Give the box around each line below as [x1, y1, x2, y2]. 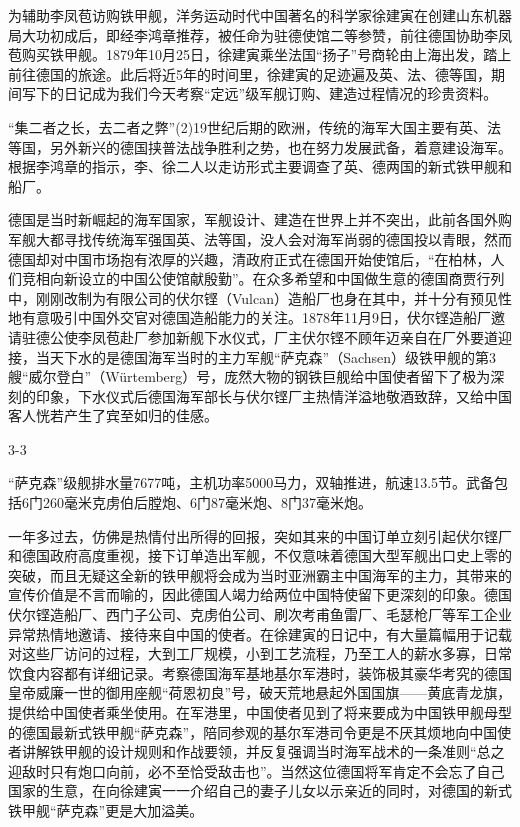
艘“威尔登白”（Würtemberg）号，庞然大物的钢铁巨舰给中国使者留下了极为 [8, 366, 491, 387]
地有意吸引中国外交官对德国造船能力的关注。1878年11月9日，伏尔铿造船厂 [8, 307, 491, 328]
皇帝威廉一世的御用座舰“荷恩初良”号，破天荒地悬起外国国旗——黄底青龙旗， [8, 682, 512, 703]
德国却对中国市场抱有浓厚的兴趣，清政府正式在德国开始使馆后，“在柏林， [8, 248, 491, 269]
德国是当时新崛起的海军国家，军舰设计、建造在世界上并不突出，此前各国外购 [8, 209, 512, 230]
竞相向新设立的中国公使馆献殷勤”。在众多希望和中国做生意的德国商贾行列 [21, 268, 505, 289]
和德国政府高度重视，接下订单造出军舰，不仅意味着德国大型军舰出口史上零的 [8, 545, 512, 566]
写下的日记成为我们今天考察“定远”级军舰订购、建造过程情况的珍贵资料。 [21, 83, 498, 104]
